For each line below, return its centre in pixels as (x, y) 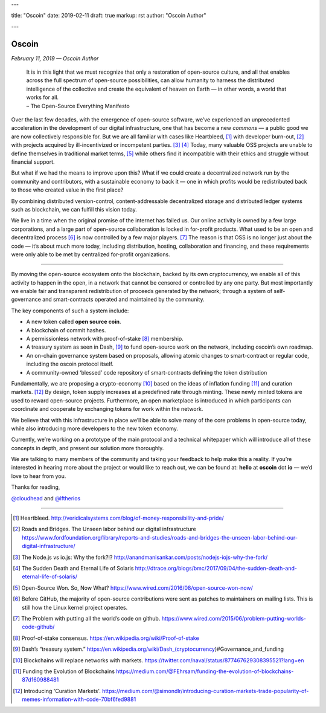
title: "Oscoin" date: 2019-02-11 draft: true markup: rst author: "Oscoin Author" (109, 16)
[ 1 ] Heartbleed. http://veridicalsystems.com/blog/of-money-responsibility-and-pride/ (118, 518)
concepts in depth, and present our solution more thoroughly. (88, 448)
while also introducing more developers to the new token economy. (94, 428)
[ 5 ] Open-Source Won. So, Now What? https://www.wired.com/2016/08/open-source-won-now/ (133, 588)
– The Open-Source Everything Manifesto (78, 106)
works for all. (43, 97)
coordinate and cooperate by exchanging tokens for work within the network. (107, 409)
